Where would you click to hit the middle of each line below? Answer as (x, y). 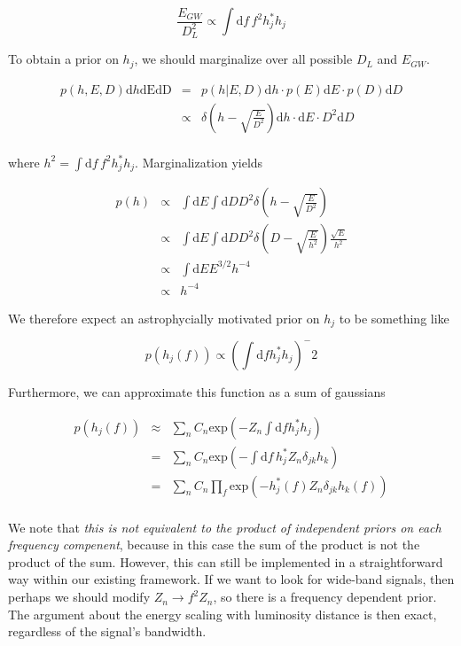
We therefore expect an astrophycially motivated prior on (164, 318)
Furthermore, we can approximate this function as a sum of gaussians (197, 391)
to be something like (394, 318)
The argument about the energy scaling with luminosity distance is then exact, (223, 614)
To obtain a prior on (63, 59)
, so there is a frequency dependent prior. (325, 597)
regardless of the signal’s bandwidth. (107, 631)
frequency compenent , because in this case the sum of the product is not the (214, 545)
